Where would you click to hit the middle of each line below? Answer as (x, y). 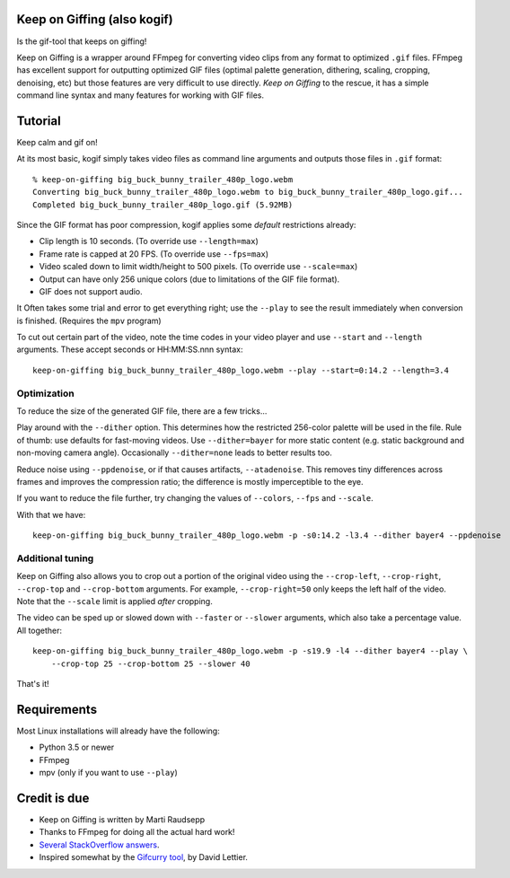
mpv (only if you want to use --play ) (109, 773)
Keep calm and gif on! (57, 142)
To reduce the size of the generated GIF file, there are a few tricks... (142, 411)
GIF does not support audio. (91, 291)
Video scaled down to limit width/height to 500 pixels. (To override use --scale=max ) (198, 267)
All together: (40, 630)
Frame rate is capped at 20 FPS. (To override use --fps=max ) (154, 254)
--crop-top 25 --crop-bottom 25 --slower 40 (150, 663)
